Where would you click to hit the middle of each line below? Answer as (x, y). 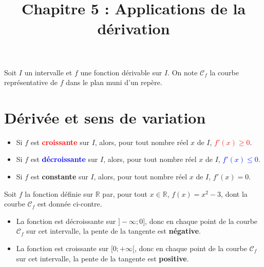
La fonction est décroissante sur (66, 221)
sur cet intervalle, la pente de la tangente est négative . (114, 231)
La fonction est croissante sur (62, 248)
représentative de (31, 82)
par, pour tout (125, 193)
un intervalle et (48, 72)
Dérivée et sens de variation (105, 117)
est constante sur (59, 177)
